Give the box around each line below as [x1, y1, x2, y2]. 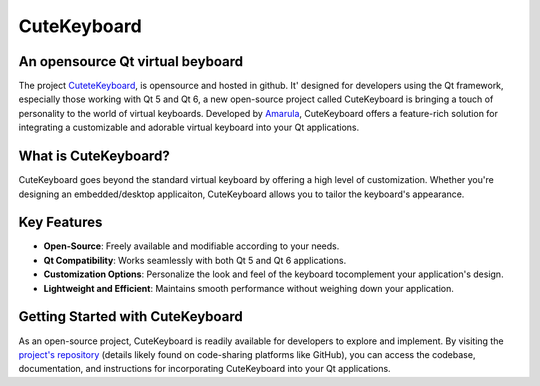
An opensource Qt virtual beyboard [18, 53, 244, 70]
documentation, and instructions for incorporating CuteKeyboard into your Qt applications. [18, 363, 391, 375]
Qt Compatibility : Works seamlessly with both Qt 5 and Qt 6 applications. [43, 254, 347, 266]
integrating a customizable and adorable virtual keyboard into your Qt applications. [18, 121, 360, 134]
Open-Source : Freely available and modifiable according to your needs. [43, 240, 340, 252]
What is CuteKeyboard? [18, 148, 170, 165]
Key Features [18, 214, 103, 231]
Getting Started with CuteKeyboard [18, 308, 244, 325]
